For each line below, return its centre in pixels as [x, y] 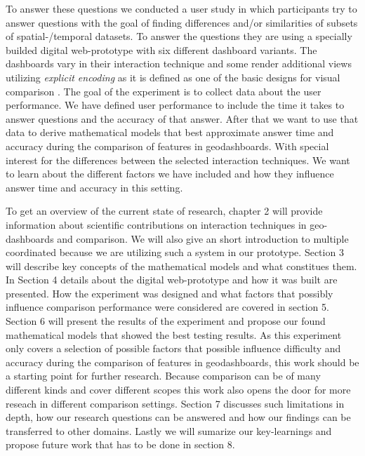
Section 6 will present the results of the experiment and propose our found [166, 321]
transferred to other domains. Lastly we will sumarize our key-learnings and [169, 430]
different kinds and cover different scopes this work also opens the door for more [178, 390]
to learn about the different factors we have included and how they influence [170, 174]
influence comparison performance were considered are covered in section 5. [167, 307]
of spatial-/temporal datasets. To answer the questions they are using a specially [179, 36]
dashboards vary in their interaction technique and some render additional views [179, 63]
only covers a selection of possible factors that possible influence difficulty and [173, 348]
